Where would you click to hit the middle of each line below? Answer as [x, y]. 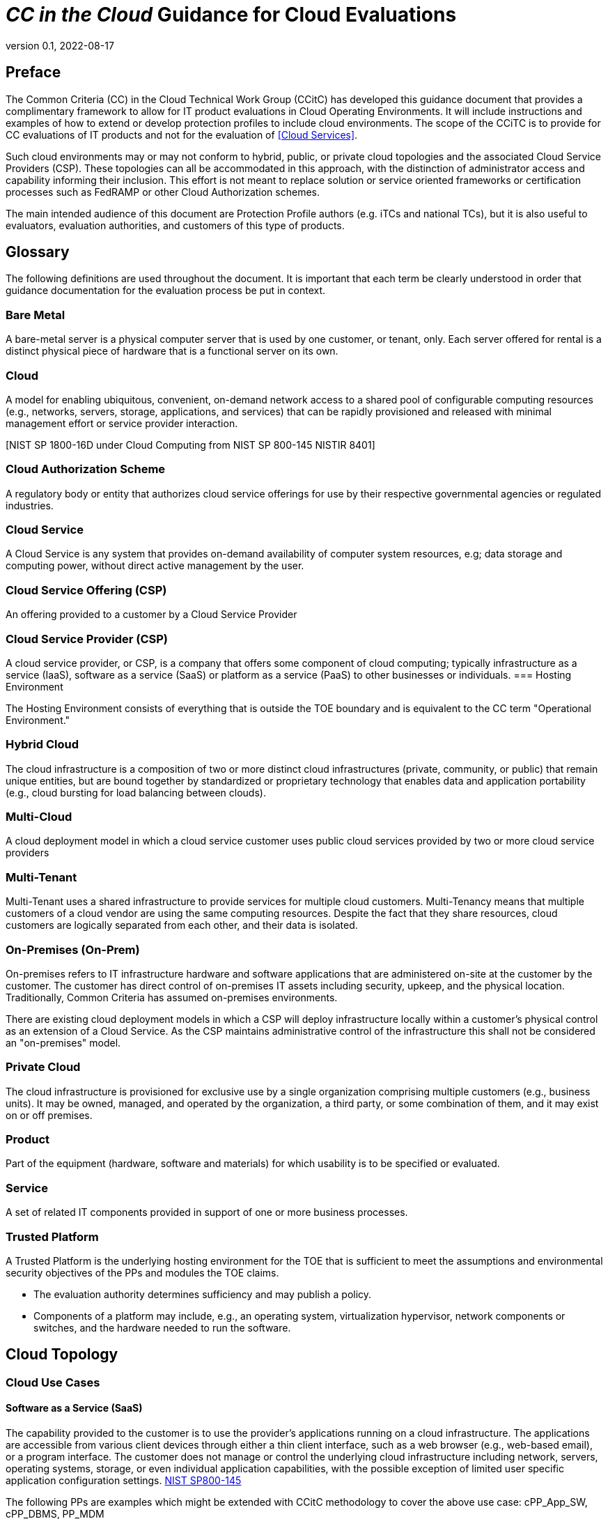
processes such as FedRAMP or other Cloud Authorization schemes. [163, 192]
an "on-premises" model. [63, 1042]
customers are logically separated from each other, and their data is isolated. [182, 925]
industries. [30, 505]
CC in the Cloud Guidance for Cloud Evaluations [231, 15]
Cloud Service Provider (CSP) [87, 639]
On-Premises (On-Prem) [73, 949]
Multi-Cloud [39, 817]
